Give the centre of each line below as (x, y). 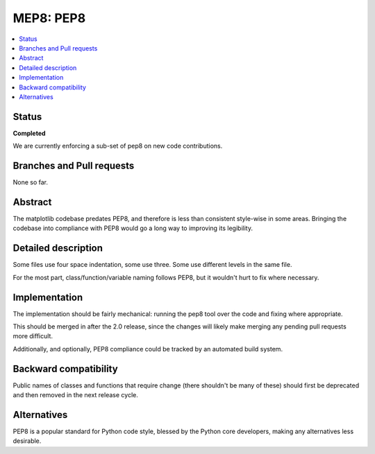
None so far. (31, 182)
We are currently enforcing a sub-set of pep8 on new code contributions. (118, 146)
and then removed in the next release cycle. (75, 395)
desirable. (27, 441)
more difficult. (33, 336)
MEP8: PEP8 (49, 18)
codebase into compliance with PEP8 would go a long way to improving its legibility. (133, 228)
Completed (29, 133)
